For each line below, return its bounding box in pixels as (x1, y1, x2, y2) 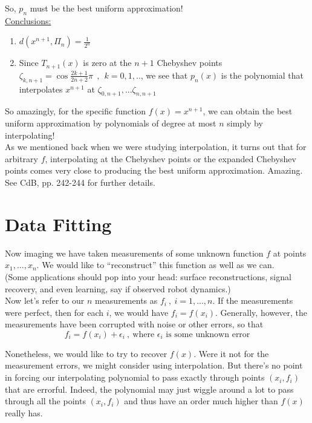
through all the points (5, 395, 86, 407)
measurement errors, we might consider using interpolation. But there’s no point (5, 359, 303, 372)
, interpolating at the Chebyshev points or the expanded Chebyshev (45, 152, 296, 165)
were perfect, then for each (5, 306, 104, 318)
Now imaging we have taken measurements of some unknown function (5, 246, 264, 259)
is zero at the (83, 56, 132, 69)
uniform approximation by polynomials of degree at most (5, 117, 216, 130)
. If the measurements (212, 294, 293, 307)
